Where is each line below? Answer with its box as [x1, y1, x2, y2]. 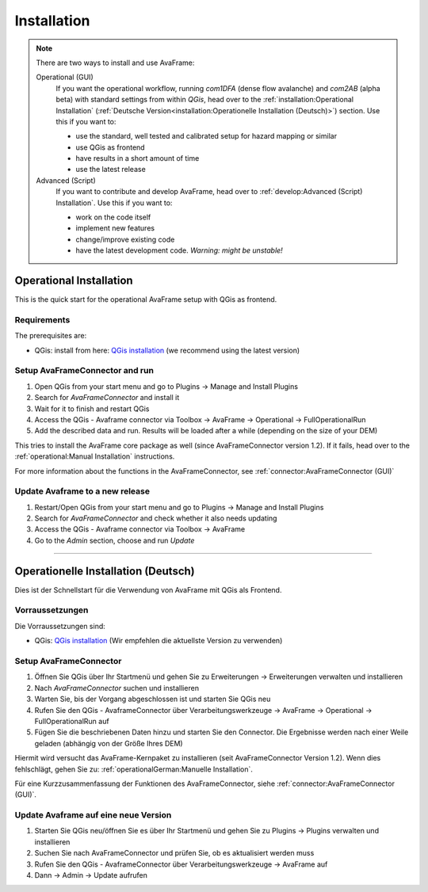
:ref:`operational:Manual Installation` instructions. [14, 452, 175, 461]
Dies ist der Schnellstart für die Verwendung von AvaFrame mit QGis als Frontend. [14, 585, 282, 594]
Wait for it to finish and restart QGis [34, 404, 150, 414]
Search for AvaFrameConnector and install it [34, 393, 180, 402]
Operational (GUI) [36, 72, 94, 82]
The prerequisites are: [14, 331, 87, 341]
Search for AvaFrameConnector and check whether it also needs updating [34, 513, 277, 523]
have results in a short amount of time [75, 154, 200, 163]
